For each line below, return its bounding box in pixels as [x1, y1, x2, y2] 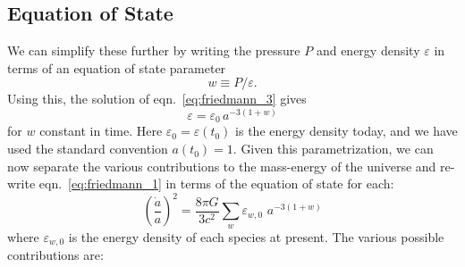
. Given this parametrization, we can [232, 139, 434, 158]
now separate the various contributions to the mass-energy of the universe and [7, 156, 436, 175]
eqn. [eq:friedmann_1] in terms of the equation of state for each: [38, 174, 394, 193]
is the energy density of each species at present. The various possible [68, 227, 444, 246]
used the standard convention [7, 139, 168, 158]
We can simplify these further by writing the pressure [7, 41, 300, 60]
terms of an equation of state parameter [7, 58, 226, 77]
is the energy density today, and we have [235, 121, 458, 140]
